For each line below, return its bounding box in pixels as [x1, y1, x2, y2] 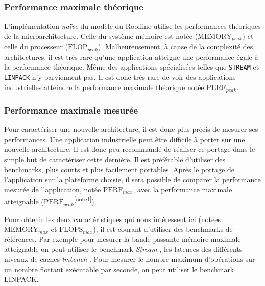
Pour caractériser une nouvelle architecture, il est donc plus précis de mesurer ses [4, 124, 258, 135]
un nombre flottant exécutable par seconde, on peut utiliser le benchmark [4, 263, 234, 274]
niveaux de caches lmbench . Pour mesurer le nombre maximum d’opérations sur [4, 253, 255, 264]
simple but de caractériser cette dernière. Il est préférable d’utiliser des [4, 154, 226, 165]
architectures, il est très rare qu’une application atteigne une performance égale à [4, 51, 258, 62]
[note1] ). [74, 194, 97, 207]
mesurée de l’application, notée [4, 184, 101, 194]
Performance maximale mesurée [4, 104, 138, 116]
